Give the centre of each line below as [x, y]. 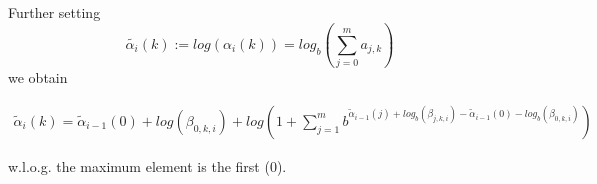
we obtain [38, 77]
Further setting [54, 12]
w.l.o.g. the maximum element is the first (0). [147, 165]
